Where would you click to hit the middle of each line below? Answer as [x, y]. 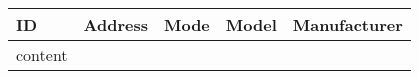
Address [115, 24]
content [42, 54]
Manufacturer [347, 24]
